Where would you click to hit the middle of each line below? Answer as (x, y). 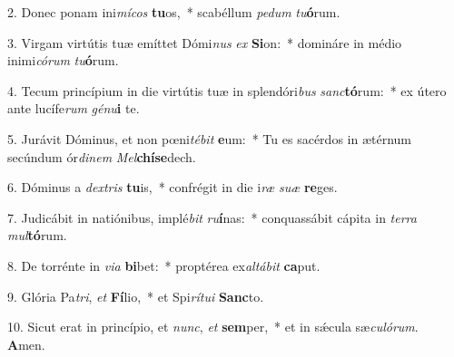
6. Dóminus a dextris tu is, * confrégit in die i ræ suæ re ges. (173, 187)
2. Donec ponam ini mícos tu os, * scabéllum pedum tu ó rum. (174, 12)
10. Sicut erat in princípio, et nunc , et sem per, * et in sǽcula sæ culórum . (213, 327)
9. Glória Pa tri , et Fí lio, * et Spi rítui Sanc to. (136, 296)
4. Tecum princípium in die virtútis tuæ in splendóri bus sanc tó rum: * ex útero (227, 90)
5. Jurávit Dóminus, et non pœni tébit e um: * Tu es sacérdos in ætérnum (209, 138)
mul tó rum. (37, 235)
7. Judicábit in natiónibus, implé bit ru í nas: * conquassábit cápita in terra (212, 217)
